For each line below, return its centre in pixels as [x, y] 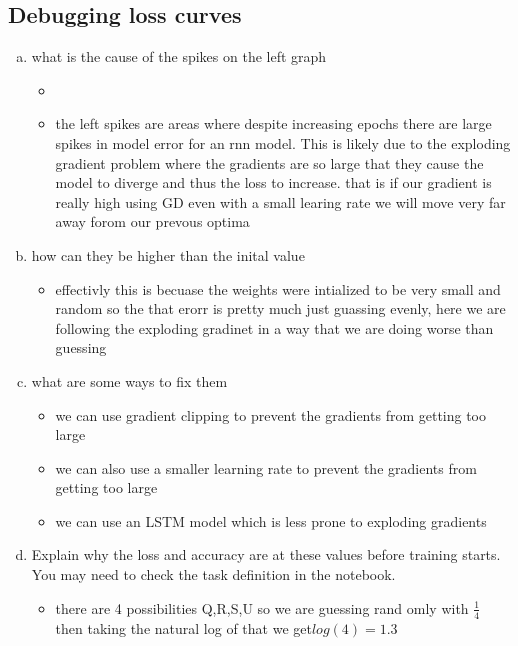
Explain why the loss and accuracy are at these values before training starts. [266, 554]
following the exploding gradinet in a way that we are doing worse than [274, 327]
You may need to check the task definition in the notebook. [213, 574]
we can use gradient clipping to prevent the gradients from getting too [271, 414]
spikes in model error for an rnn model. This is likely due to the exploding [283, 142]
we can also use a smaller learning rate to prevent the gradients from [266, 467]
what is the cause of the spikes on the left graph [179, 56]
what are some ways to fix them [129, 380]
